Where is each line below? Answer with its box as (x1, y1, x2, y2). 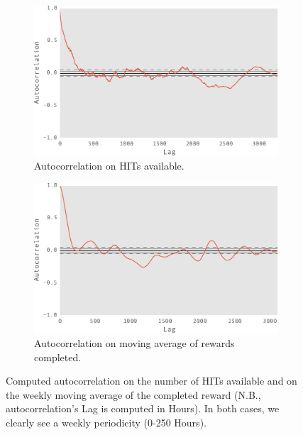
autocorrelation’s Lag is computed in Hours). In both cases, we (6, 401, 280, 416)
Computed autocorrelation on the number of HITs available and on (6, 373, 297, 388)
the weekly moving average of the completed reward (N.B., (6, 387, 261, 402)
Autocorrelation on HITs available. (34, 158, 184, 173)
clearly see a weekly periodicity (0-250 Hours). (6, 415, 206, 430)
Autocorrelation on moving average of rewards (34, 336, 235, 351)
